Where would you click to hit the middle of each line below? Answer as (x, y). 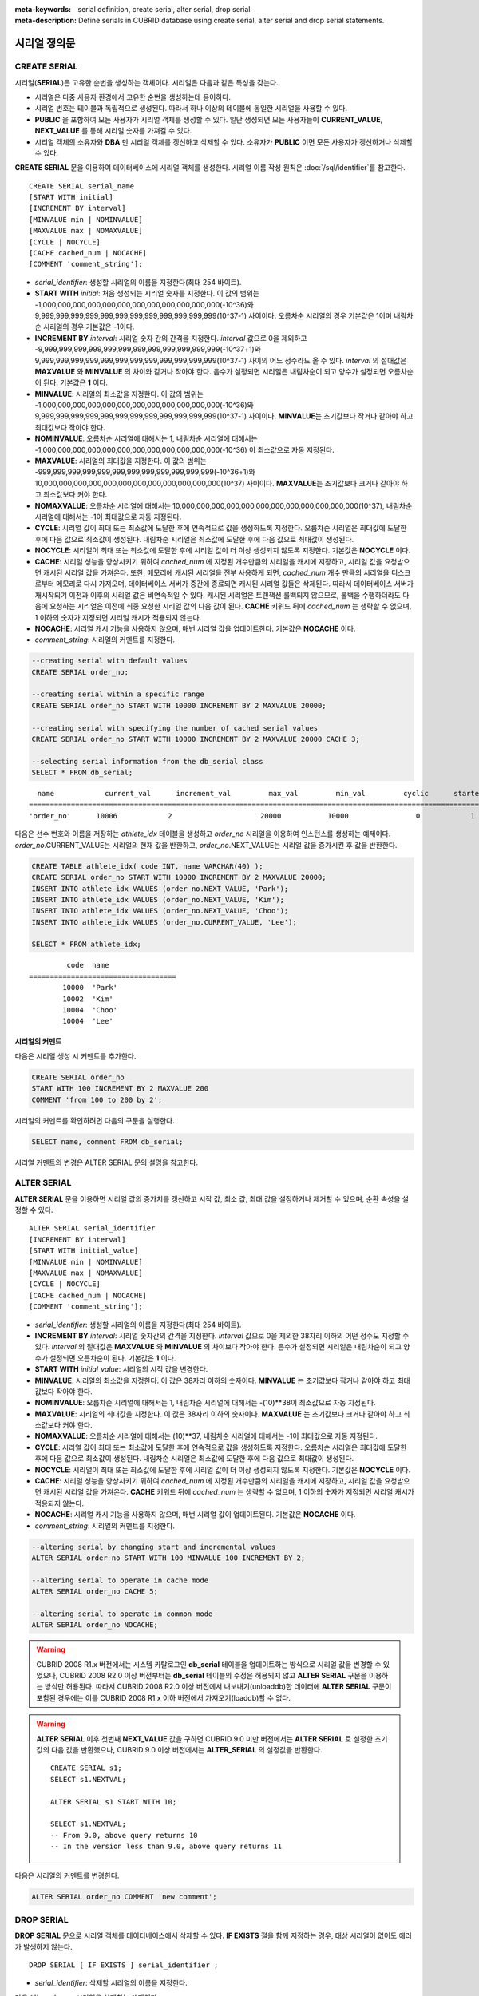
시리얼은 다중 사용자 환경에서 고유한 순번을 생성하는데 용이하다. (133, 97)
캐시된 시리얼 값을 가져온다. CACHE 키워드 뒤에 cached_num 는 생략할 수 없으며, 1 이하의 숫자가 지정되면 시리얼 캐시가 (228, 1492)
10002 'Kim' (88, 999)
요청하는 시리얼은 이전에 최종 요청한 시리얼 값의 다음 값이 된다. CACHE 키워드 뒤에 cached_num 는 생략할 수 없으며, (230, 606)
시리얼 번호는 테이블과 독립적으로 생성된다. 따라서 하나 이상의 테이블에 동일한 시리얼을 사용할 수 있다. (191, 109)
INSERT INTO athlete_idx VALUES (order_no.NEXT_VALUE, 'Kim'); (158, 899)
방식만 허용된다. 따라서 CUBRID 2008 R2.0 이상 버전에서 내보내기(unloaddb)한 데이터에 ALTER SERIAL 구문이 (218, 1687)
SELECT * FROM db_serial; (82, 773)
